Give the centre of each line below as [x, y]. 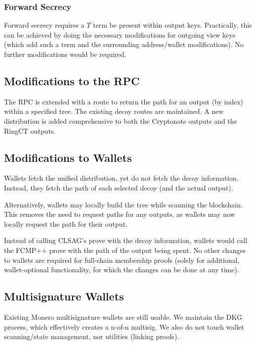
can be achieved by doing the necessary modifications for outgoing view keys [120, 34]
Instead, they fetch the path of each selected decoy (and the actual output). [119, 187]
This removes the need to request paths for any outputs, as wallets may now [120, 214]
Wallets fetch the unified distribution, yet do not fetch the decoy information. [121, 178]
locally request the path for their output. [66, 223]
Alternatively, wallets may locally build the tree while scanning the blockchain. [123, 204]
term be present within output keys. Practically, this [172, 25]
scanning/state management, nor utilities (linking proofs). [92, 336]
